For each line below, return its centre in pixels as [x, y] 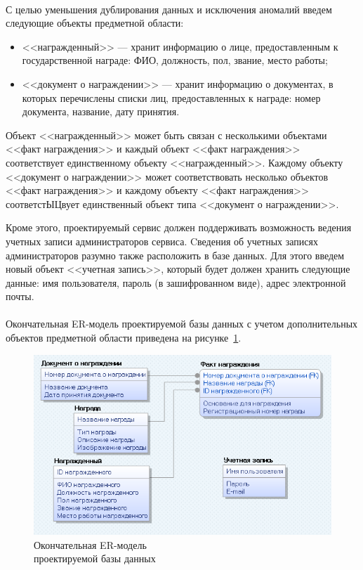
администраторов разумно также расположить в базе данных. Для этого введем [175, 255]
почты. [20, 296]
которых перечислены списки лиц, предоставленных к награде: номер [171, 97]
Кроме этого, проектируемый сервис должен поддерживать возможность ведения [179, 227]
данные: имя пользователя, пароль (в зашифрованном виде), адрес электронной [176, 282]
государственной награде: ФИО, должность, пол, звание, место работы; [175, 60]
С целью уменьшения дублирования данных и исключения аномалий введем [169, 9]
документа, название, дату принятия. [101, 111]
